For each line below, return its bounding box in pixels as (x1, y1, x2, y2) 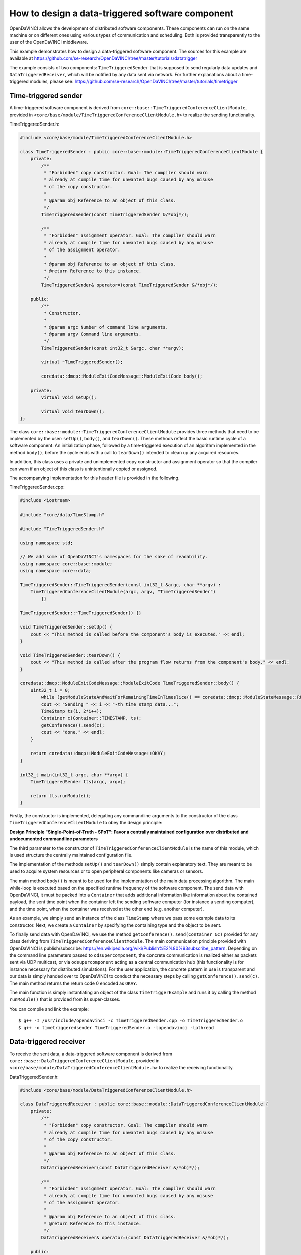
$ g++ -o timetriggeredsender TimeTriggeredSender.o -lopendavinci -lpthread (18, 1025, 214, 1030)
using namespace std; (20, 540, 73, 546)
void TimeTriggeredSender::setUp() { (20, 624, 113, 630)
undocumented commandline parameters (9, 836, 98, 842)
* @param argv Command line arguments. (43, 331, 142, 337)
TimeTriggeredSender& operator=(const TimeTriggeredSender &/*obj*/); (41, 282, 218, 288)
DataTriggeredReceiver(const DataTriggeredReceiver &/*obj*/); (41, 1165, 200, 1170)
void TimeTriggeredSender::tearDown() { (20, 652, 120, 658)
